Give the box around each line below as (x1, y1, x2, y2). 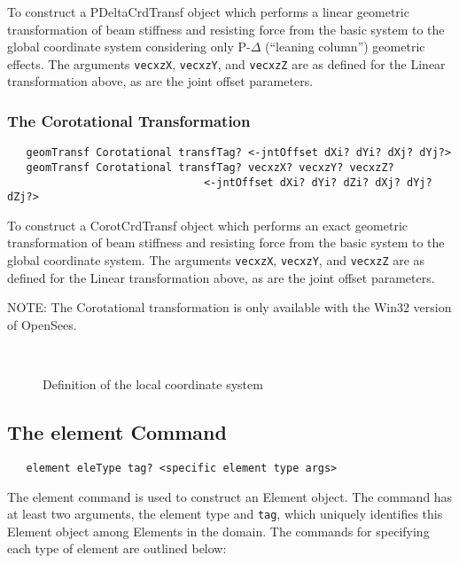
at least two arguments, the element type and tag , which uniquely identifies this (7, 504, 443, 523)
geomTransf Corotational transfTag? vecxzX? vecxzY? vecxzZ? (26, 160, 394, 174)
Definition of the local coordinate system (43, 375, 263, 394)
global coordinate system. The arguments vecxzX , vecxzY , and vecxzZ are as (7, 251, 425, 270)
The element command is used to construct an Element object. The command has (7, 487, 453, 505)
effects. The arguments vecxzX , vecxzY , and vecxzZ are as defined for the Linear (7, 54, 446, 73)
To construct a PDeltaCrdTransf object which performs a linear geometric (7, 3, 409, 20)
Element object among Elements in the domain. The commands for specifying (7, 521, 430, 540)
